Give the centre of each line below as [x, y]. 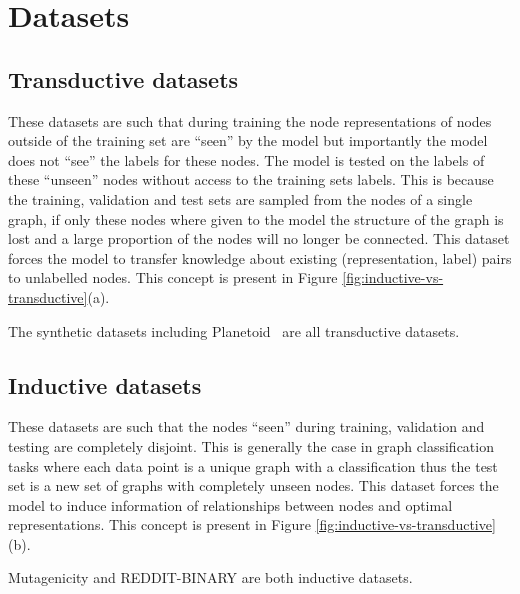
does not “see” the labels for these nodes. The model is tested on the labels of [246, 159]
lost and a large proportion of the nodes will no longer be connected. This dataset [259, 238]
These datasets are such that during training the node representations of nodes [250, 120]
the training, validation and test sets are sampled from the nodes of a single [240, 198]
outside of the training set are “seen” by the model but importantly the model [248, 140]
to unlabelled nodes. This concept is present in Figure [173, 277]
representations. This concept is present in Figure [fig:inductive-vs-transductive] [252, 524]
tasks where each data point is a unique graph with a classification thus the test [253, 465]
